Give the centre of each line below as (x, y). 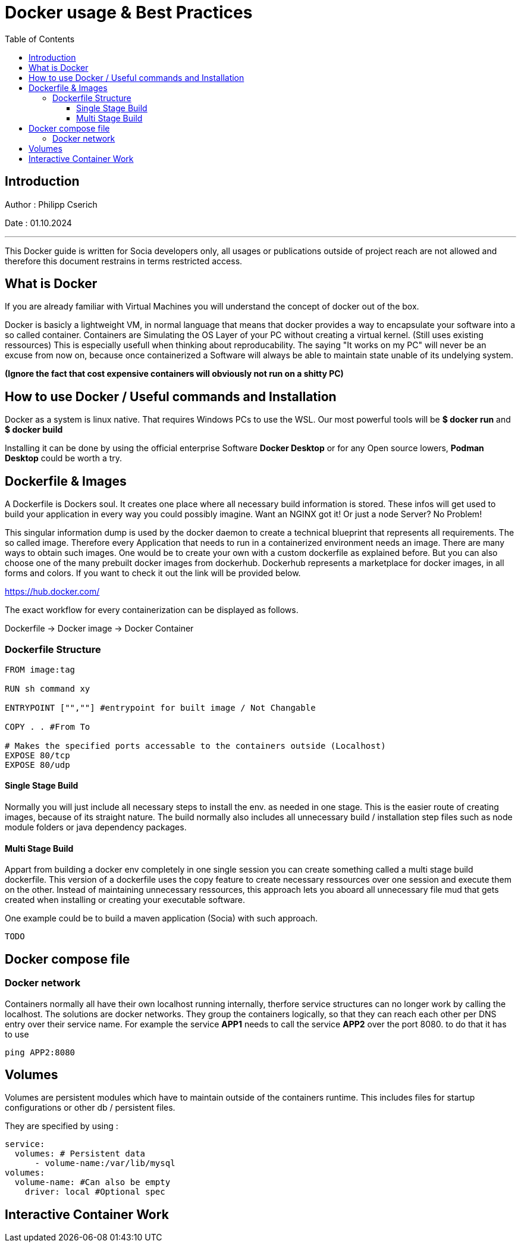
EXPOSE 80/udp (37, 765)
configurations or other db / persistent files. (90, 1108)
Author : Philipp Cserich (51, 204)
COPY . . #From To (48, 726)
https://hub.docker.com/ (52, 592)
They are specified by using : (62, 1126)
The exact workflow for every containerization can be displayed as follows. (152, 610)
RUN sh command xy (48, 688)
